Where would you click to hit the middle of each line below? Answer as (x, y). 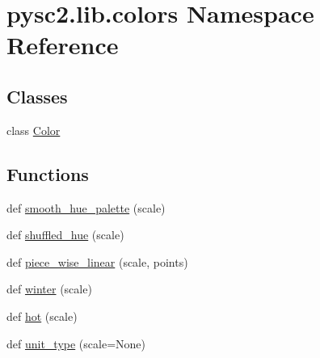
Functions (48, 173)
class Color (34, 130)
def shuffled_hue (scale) (65, 235)
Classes (37, 96)
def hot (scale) (42, 316)
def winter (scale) (49, 289)
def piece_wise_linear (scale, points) (97, 261)
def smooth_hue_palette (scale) (86, 207)
